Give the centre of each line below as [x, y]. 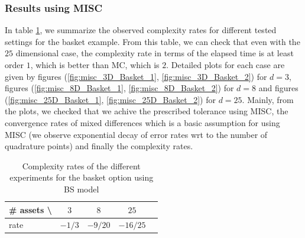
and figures [278, 88]
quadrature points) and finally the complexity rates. [99, 146]
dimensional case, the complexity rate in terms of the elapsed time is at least [155, 53]
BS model [82, 189]
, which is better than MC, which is [95, 65]
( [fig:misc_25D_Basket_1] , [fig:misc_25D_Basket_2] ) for [110, 99]
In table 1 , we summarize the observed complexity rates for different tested [141, 30]
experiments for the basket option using [82, 177]
